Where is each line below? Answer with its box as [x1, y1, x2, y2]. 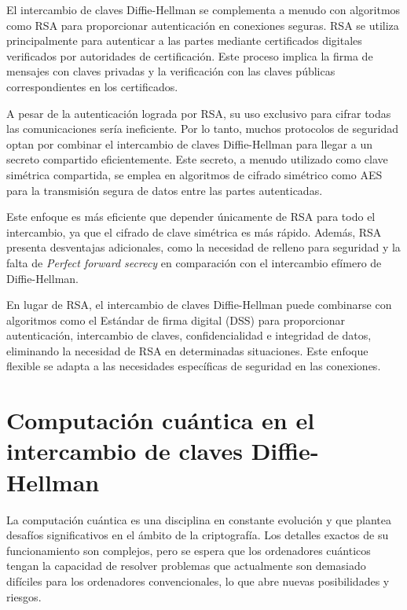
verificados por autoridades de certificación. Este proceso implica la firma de [6, 47, 373, 64]
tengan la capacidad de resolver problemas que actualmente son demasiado [6, 557, 366, 574]
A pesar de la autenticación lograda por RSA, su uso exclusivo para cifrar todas [6, 105, 391, 121]
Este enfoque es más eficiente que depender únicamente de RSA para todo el [6, 208, 376, 225]
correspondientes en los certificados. [6, 78, 178, 94]
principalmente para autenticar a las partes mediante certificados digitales [6, 32, 362, 49]
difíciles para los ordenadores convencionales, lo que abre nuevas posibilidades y [6, 572, 390, 589]
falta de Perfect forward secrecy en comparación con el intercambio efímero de [6, 254, 382, 270]
